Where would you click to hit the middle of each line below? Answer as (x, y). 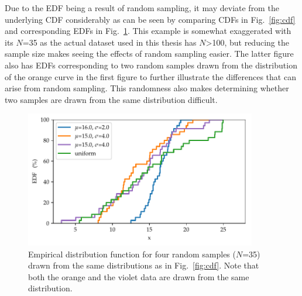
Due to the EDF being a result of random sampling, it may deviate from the (142, 8)
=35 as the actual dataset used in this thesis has (109, 42)
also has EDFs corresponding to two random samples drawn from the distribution (151, 65)
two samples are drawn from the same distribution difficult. (111, 99)
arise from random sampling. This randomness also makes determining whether (147, 88)
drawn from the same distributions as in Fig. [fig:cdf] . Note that (144, 265)
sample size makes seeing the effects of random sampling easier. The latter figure (149, 54)
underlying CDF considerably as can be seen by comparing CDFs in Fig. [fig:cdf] (150, 19)
